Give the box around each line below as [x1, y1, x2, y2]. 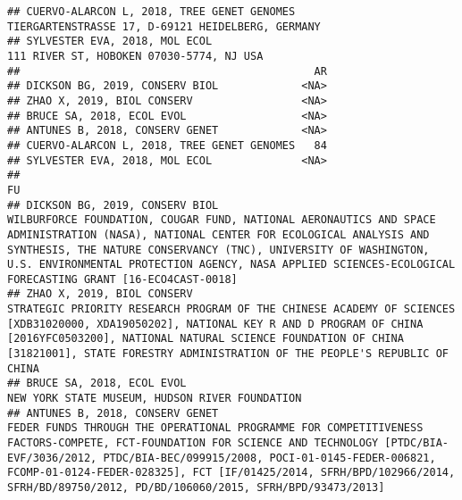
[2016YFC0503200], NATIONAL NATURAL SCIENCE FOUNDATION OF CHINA [7, 332, 404, 346]
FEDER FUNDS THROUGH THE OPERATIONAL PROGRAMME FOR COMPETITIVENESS [7, 421, 424, 435]
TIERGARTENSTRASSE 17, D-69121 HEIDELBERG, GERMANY [7, 20, 321, 33]
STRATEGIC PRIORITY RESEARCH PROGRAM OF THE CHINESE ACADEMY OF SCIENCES [7, 303, 456, 316]
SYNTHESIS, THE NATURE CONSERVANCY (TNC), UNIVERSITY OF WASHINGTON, [7, 243, 430, 256]
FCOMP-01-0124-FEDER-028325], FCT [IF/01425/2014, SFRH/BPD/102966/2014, [7, 466, 456, 479]
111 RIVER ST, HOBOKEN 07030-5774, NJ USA [7, 49, 264, 62]
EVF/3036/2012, [7, 451, 97, 464]
